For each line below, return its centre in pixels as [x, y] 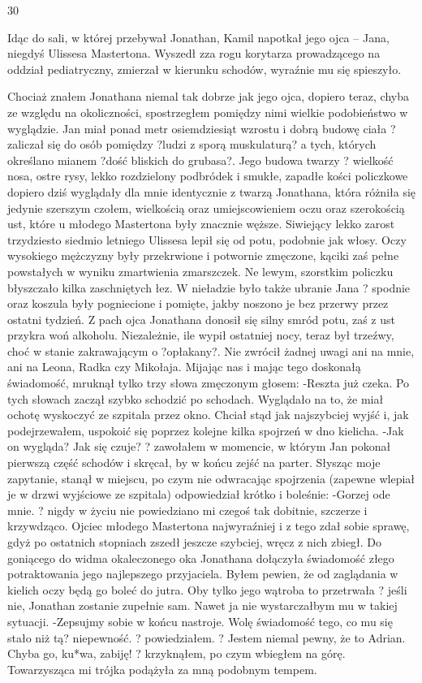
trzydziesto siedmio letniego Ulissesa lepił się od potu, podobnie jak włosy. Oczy [207, 239]
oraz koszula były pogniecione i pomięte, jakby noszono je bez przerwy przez [198, 303]
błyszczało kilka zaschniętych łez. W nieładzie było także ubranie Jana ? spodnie [209, 287]
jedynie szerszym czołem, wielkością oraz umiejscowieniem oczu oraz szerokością [206, 207]
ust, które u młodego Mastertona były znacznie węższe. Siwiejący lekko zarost [201, 224]
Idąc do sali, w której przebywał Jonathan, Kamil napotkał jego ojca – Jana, [198, 37]
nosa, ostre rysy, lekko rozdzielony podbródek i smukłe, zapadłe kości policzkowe [208, 176]
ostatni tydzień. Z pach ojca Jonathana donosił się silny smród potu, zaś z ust [201, 319]
